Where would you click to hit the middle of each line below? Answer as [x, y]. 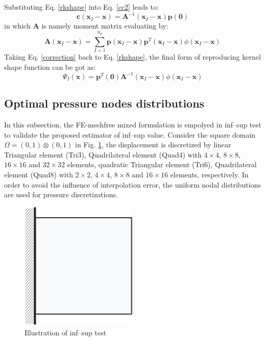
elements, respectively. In [209, 175]
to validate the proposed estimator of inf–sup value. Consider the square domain [130, 134]
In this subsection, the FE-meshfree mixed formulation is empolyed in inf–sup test [133, 125]
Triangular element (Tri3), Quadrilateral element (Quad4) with [103, 154]
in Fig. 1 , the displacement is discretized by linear [153, 145]
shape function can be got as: [50, 67]
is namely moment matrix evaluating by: [105, 26]
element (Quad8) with [39, 175]
